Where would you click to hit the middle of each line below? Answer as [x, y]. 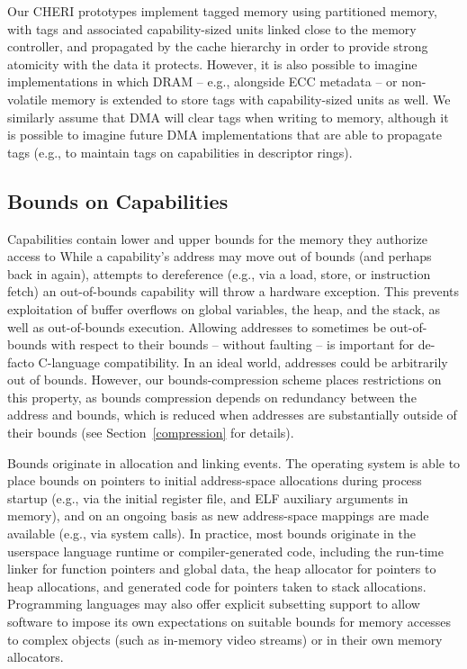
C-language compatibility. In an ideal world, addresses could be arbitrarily [243, 362]
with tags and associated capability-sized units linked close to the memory [212, 28]
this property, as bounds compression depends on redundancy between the [212, 397]
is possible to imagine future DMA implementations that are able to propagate [225, 135]
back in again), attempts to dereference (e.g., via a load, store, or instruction [219, 273]
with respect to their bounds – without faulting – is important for [233, 344]
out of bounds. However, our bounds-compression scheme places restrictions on [225, 380]
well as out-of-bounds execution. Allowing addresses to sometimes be [197, 326]
